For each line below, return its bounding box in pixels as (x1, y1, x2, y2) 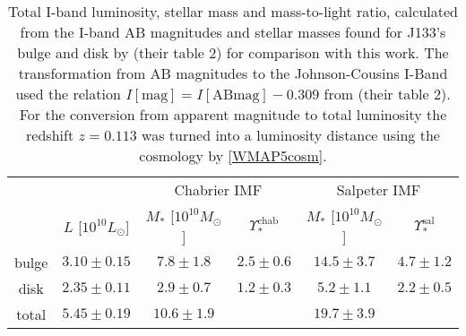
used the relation (15, 83, 121, 104)
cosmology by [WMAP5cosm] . (139, 145, 327, 166)
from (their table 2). (324, 83, 451, 104)
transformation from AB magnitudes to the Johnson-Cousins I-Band (18, 63, 448, 83)
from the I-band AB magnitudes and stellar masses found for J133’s (20, 22, 446, 42)
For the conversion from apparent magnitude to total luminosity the (19, 104, 447, 125)
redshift (26, 125, 74, 145)
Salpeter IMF (336, 179, 421, 200)
